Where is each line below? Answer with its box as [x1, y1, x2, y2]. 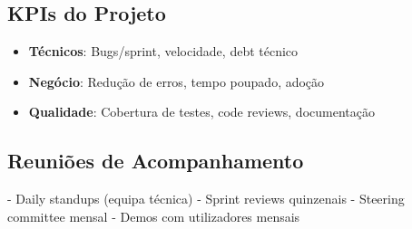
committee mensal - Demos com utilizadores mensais [7, 206, 300, 225]
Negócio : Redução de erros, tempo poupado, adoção [28, 72, 325, 91]
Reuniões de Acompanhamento [7, 147, 304, 175]
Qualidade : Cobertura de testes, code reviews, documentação [28, 102, 375, 121]
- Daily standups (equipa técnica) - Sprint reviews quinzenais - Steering [7, 189, 405, 208]
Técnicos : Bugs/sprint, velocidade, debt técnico [28, 42, 299, 61]
